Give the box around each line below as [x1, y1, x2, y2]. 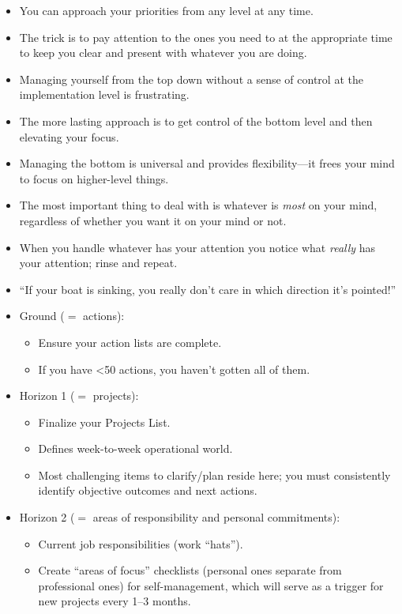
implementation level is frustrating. [19, 86, 190, 103]
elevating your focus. [19, 128, 119, 145]
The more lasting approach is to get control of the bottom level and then [19, 112, 373, 129]
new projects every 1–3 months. [38, 593, 191, 609]
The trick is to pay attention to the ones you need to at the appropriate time [19, 28, 393, 45]
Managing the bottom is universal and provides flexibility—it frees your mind [19, 155, 395, 171]
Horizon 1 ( [19, 387, 75, 404]
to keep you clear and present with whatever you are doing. [19, 44, 307, 61]
